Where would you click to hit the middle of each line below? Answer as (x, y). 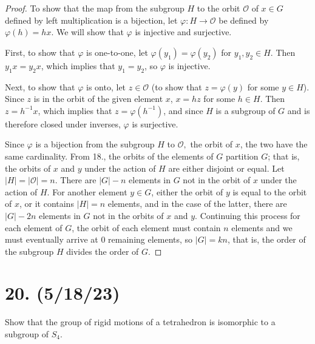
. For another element (87, 191)
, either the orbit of (187, 191)
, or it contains (46, 204)
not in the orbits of (128, 215)
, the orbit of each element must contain (146, 227)
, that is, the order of (266, 239)
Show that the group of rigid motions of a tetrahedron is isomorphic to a (140, 322)
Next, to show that (40, 86)
